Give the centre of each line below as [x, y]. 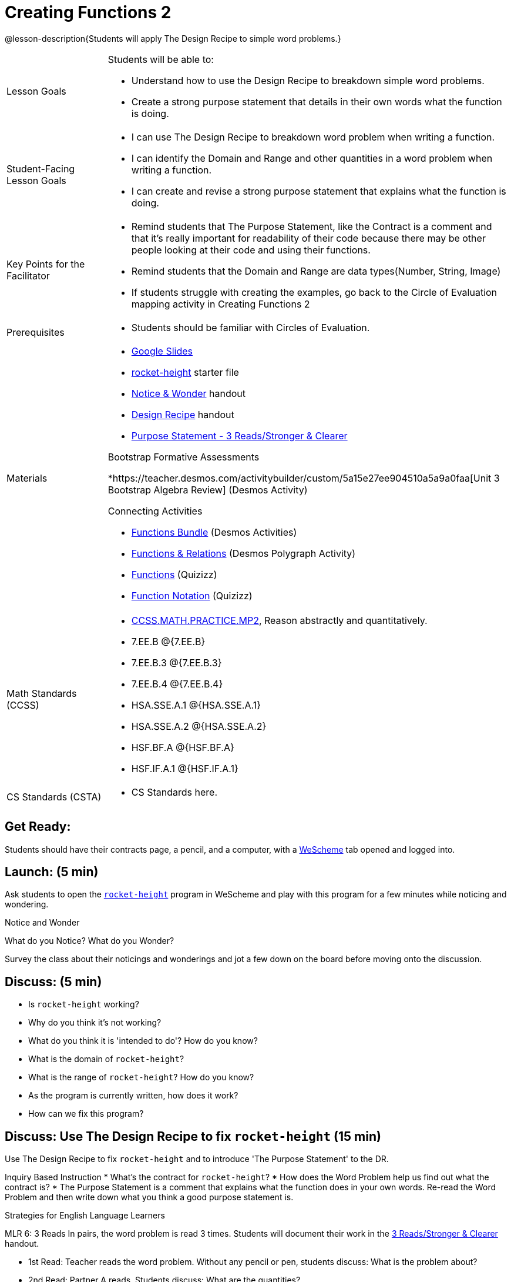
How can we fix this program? [86, 1114]
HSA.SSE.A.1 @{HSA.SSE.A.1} [196, 705]
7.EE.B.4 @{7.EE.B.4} [177, 684]
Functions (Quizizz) [174, 574]
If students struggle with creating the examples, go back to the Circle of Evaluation [314, 292]
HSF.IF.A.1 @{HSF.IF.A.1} [185, 768]
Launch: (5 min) [52, 872]
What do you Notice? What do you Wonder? [90, 941]
